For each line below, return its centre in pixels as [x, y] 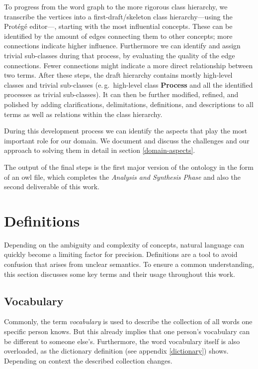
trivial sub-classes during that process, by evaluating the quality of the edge [120, 55]
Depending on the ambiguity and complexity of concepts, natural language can [124, 244]
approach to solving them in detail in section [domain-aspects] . [100, 150]
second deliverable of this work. [52, 186]
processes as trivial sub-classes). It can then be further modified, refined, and [121, 94]
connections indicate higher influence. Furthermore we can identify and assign [122, 46]
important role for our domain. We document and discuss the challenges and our [127, 140]
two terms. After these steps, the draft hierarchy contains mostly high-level [118, 75]
